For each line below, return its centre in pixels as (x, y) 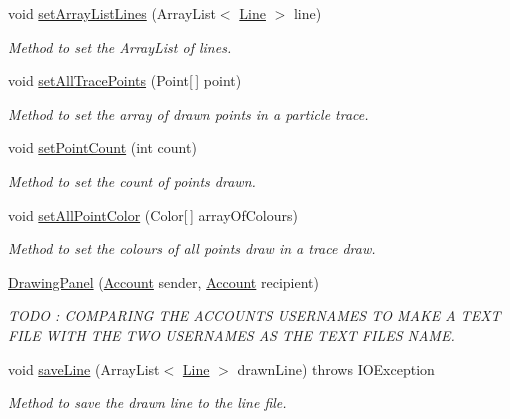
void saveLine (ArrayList (84, 368)
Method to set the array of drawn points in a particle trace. (188, 113)
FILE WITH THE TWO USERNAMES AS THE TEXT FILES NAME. (231, 334)
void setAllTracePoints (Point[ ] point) (125, 80)
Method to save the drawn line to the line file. (147, 402)
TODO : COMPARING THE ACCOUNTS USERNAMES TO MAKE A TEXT (254, 315)
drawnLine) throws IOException (336, 368)
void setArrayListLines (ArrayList (112, 13)
